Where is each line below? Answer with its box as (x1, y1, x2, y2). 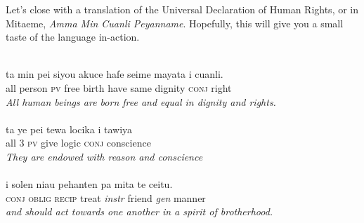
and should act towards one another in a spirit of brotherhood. (6, 204, 273, 219)
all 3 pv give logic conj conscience (6, 135, 151, 150)
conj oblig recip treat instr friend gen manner (6, 190, 206, 205)
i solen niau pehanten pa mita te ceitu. (6, 177, 173, 191)
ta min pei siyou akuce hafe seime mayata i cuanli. (6, 67, 223, 81)
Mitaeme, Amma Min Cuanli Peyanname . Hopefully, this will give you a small (6, 15, 344, 30)
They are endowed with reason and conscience (6, 149, 203, 163)
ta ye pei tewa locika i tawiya (6, 121, 133, 136)
